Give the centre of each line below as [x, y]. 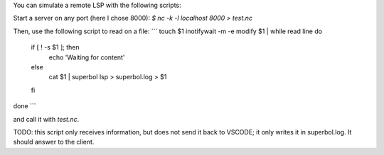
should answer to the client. [54, 142]
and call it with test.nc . [46, 119]
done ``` [25, 106]
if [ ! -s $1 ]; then [55, 47]
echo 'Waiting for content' [87, 57]
